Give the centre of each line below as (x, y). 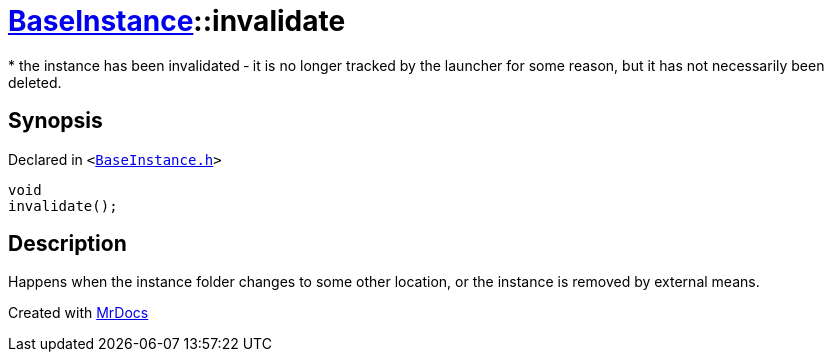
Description (67, 244)
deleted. (35, 82)
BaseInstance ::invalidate (177, 21)
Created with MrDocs (78, 313)
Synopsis (55, 121)
